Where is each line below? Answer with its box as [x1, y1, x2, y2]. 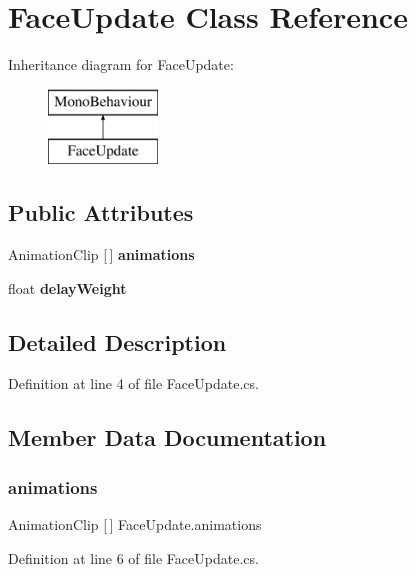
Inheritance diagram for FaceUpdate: [8, 54, 234, 75]
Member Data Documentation [8, 422, 327, 453]
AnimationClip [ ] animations [8, 244, 195, 265]
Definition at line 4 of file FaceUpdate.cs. [8, 373, 259, 394]
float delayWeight [8, 277, 127, 298]
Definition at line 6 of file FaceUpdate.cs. [8, 547, 259, 568]
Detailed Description [8, 326, 227, 357]
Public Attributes [8, 197, 194, 228]
